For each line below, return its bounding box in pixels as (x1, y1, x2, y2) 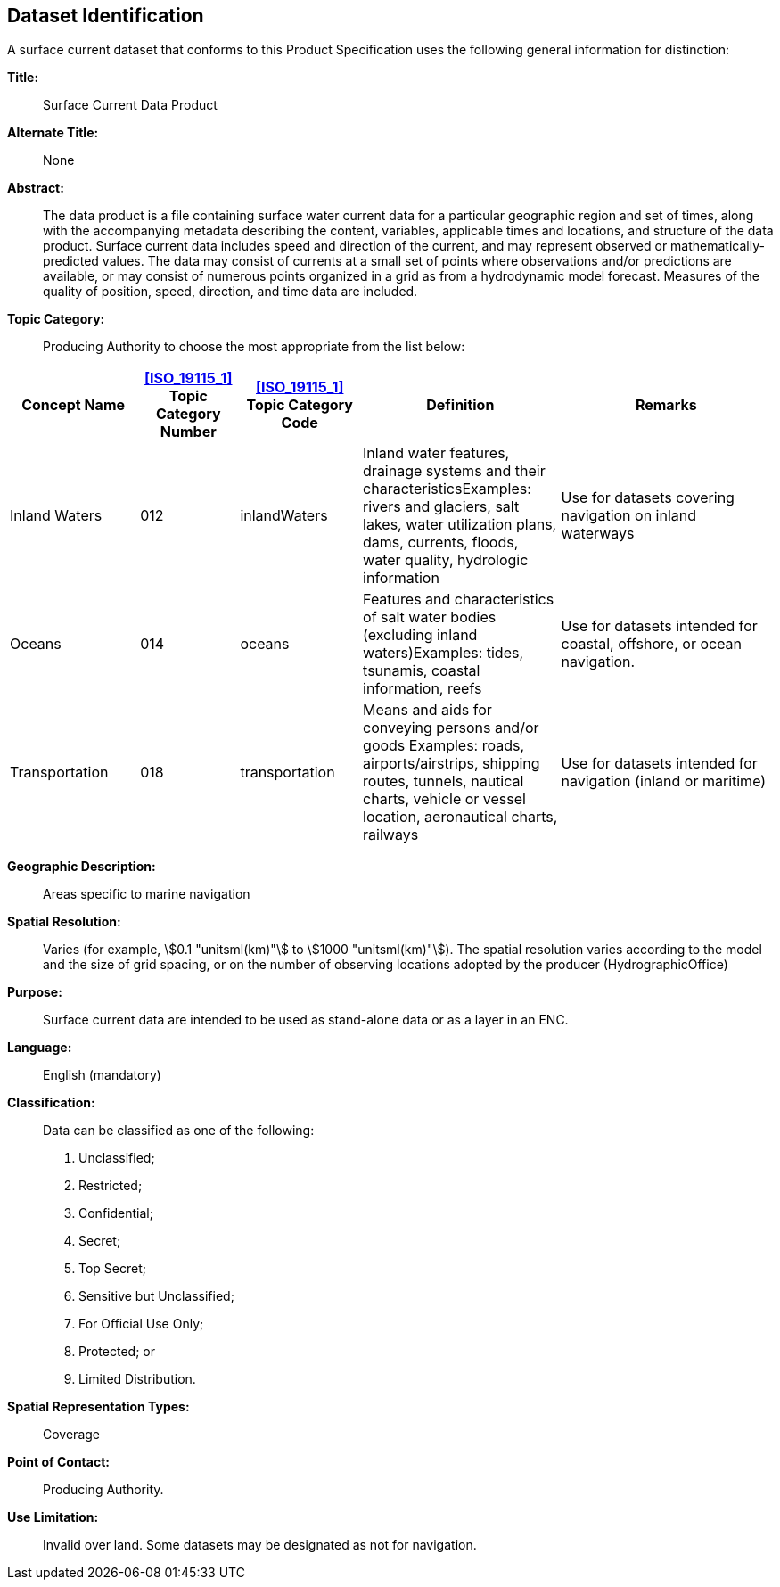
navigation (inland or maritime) (561, 772, 767, 791)
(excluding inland (363, 626, 478, 645)
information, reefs (363, 679, 482, 698)
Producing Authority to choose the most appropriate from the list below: (43, 339, 465, 355)
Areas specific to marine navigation (43, 886, 250, 902)
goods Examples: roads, (363, 736, 525, 755)
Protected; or (78, 1344, 155, 1360)
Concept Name (21, 396, 126, 415)
